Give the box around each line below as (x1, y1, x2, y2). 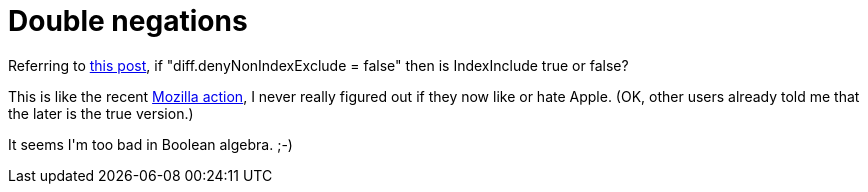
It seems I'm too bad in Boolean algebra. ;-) (8, 135, 293, 153)
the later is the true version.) (8, 104, 194, 122)
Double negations (8, 4, 248, 38)
